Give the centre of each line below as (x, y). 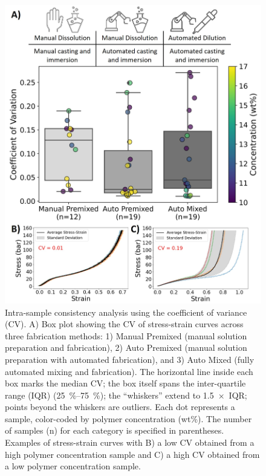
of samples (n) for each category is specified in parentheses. (115, 430)
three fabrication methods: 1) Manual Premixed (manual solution (126, 335)
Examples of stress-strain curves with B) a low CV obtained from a (130, 442)
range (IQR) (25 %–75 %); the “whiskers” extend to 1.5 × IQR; (126, 395)
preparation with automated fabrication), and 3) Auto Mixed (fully (130, 359)
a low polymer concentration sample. (73, 466)
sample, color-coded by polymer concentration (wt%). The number (128, 418)
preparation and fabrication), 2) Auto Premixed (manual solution (126, 347)
